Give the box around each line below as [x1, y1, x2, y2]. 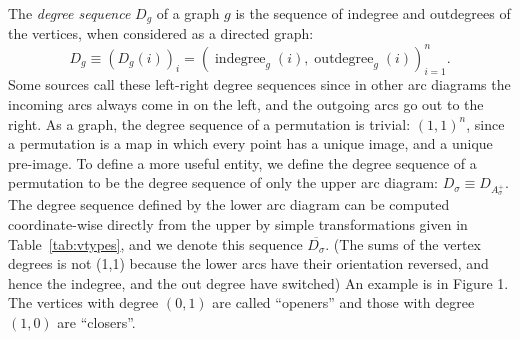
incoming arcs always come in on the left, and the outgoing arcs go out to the [8, 93, 484, 114]
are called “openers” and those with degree [212, 292, 475, 313]
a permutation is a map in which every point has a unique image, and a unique [8, 133, 493, 154]
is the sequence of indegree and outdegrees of [235, 3, 511, 23]
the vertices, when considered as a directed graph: [8, 23, 314, 44]
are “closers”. [57, 312, 136, 333]
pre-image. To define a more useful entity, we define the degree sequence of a [8, 152, 477, 173]
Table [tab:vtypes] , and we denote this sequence [8, 233, 303, 254]
